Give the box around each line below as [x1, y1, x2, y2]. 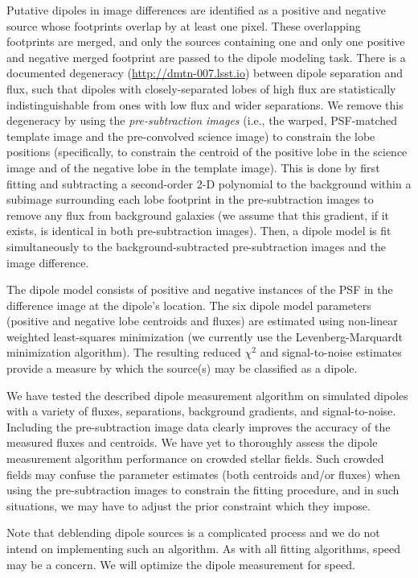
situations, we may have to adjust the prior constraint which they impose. [6, 497, 371, 514]
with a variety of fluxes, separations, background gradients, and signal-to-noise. [6, 403, 396, 419]
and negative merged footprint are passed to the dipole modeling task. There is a [6, 48, 406, 65]
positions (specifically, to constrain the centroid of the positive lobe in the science [6, 143, 408, 160]
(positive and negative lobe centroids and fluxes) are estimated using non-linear [6, 312, 398, 329]
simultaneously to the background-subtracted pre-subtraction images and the [6, 237, 386, 254]
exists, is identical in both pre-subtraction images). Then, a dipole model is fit [6, 222, 391, 239]
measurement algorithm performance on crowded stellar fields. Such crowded [6, 450, 384, 467]
